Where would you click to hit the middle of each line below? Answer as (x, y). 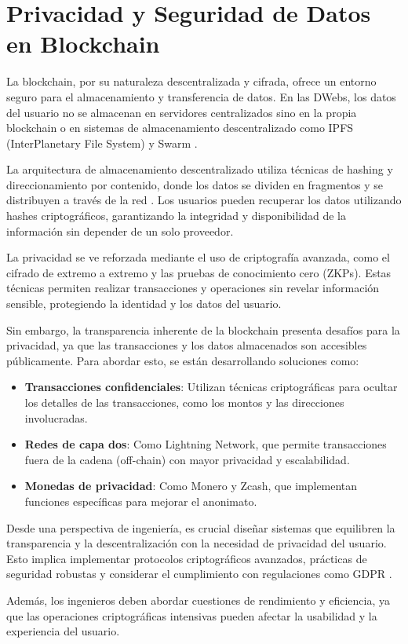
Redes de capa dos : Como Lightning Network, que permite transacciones (206, 444)
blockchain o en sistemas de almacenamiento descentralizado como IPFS (180, 128)
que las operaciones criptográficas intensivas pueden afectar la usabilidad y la (192, 615)
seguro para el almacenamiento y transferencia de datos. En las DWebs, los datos (201, 96)
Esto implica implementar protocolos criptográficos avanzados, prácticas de (187, 558)
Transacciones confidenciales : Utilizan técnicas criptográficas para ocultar (211, 387)
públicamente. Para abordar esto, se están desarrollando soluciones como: (183, 360)
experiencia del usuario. (63, 631)
